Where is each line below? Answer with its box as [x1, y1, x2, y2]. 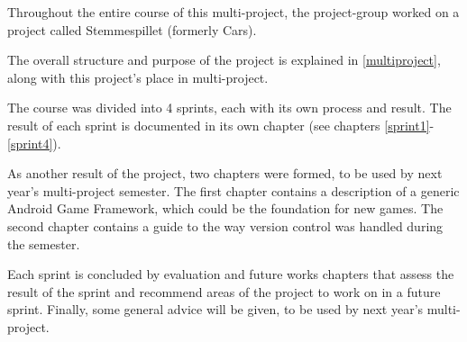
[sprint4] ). [7, 133, 61, 152]
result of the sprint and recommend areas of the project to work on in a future [7, 282, 441, 301]
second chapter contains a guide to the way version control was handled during [7, 216, 444, 235]
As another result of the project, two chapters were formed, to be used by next [7, 164, 443, 183]
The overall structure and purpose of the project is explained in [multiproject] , [7, 50, 441, 69]
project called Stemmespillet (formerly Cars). [7, 20, 257, 39]
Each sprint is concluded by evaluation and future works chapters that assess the [7, 265, 454, 283]
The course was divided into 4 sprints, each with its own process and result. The [7, 98, 452, 117]
